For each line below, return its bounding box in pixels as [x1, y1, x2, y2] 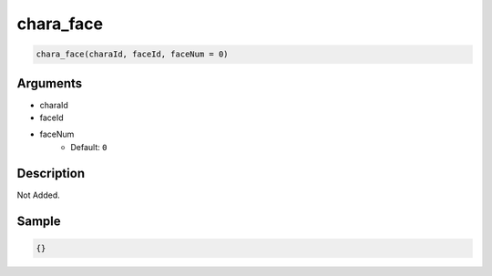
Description [16, 165, 86, 181]
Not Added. [16, 189, 61, 200]
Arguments [16, 76, 83, 91]
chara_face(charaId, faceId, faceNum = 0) [36, 49, 229, 59]
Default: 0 [70, 141, 108, 152]
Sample [16, 213, 61, 229]
